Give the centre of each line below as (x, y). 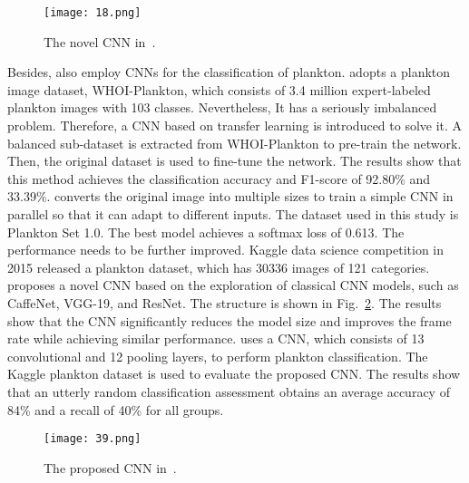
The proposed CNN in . (110, 467)
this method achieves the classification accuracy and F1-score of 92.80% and (219, 178)
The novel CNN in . (100, 41)
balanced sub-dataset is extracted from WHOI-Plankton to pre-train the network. (234, 143)
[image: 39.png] (93, 439)
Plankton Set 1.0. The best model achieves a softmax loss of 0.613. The (206, 232)
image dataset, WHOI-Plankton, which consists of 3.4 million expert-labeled (219, 89)
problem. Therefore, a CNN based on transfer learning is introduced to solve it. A (235, 126)
